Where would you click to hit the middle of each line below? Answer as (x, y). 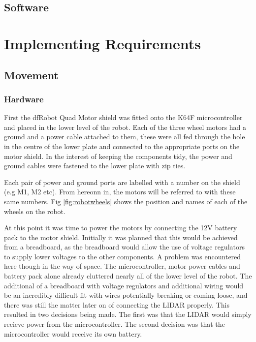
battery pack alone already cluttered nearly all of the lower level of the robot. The (128, 276)
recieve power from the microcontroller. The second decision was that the (114, 324)
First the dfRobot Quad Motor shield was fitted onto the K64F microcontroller (123, 117)
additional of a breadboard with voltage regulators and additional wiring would (124, 285)
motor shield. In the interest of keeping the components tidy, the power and (118, 156)
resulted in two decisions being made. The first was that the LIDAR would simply (128, 314)
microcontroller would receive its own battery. (73, 333)
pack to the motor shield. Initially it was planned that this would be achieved (121, 237)
